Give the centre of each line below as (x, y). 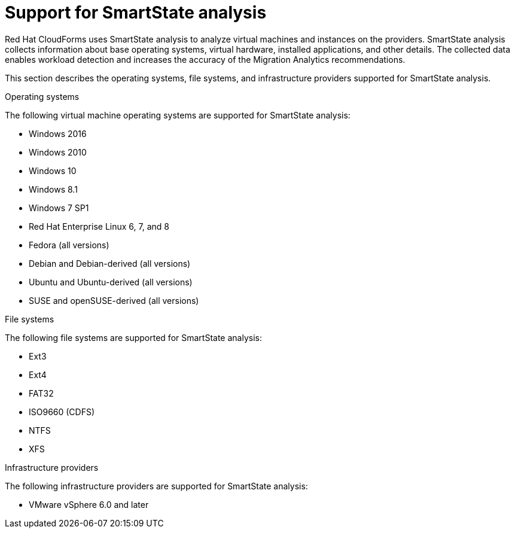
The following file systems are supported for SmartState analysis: (133, 337)
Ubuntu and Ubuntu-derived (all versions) (111, 282)
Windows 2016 (58, 133)
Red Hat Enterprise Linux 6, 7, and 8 (99, 226)
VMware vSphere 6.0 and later (89, 504)
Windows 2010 (58, 152)
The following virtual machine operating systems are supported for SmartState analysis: (178, 115)
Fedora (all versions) (69, 245)
